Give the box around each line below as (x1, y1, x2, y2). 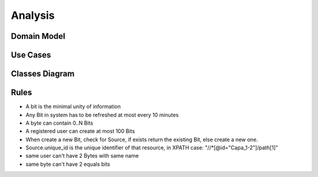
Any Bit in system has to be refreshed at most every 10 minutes (25, 111, 179, 118)
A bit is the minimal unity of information (25, 103, 121, 110)
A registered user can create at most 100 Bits (25, 128, 135, 135)
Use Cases (11, 50, 51, 60)
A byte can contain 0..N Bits (25, 119, 94, 126)
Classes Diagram (11, 69, 75, 79)
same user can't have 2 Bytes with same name (25, 152, 139, 159)
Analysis (11, 9, 55, 22)
